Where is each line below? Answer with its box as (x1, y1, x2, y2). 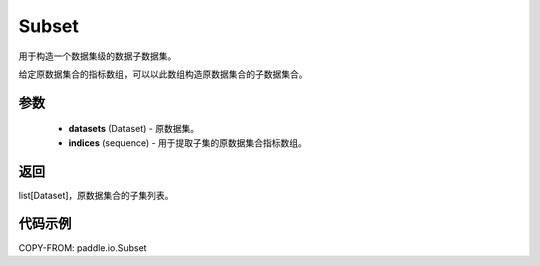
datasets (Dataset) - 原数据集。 (68, 123, 200, 135)
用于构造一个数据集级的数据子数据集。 (18, 50, 177, 62)
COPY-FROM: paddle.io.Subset (18, 241, 147, 254)
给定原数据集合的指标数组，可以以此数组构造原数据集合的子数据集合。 (18, 68, 308, 80)
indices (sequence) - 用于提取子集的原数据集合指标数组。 (68, 136, 307, 149)
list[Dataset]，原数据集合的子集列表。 (18, 189, 174, 201)
